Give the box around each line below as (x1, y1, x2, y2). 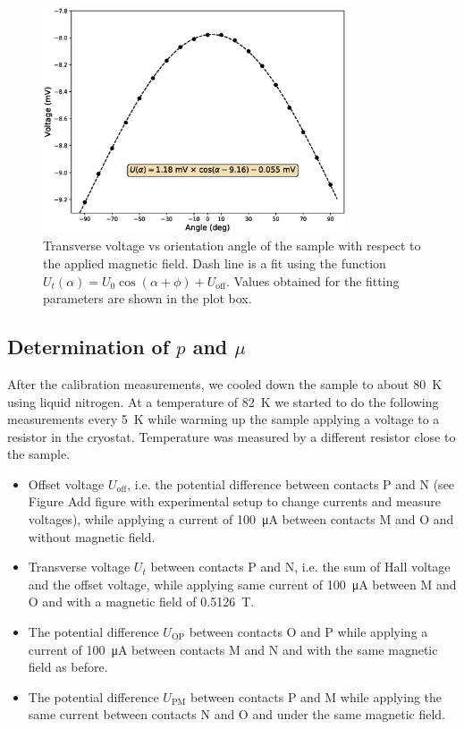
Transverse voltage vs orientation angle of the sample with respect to (43, 236, 421, 255)
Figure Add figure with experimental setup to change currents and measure (28, 492, 441, 511)
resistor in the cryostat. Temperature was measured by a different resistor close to (7, 427, 456, 445)
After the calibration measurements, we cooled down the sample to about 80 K (7, 374, 443, 393)
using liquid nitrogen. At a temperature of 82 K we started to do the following (7, 392, 439, 411)
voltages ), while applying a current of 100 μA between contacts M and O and (28, 510, 454, 529)
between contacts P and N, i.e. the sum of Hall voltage (150, 557, 451, 576)
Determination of (7, 333, 170, 360)
